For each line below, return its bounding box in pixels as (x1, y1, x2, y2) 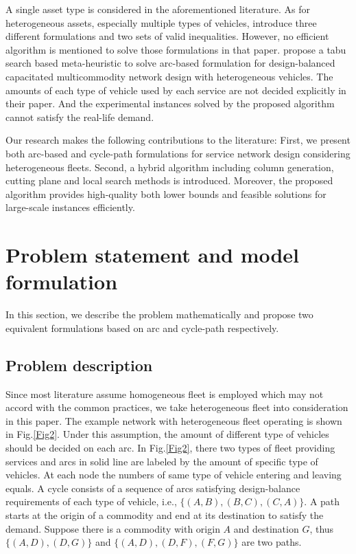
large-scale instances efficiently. (5, 200, 135, 214)
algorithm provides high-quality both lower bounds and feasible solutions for (5, 186, 327, 201)
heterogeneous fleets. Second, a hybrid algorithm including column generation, (5, 159, 334, 174)
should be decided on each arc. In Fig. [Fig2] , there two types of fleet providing (5, 440, 335, 454)
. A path (304, 494, 340, 509)
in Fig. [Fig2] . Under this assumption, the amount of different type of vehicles (5, 427, 329, 441)
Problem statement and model (5, 241, 300, 269)
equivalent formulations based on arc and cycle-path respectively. (5, 320, 279, 335)
